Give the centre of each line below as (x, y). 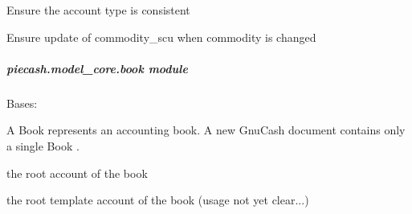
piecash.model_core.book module (97, 68)
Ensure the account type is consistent (98, 10)
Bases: (22, 103)
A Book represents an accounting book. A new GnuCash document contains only (206, 130)
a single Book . (43, 145)
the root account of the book (77, 173)
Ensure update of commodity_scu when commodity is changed (161, 37)
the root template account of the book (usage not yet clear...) (158, 200)
